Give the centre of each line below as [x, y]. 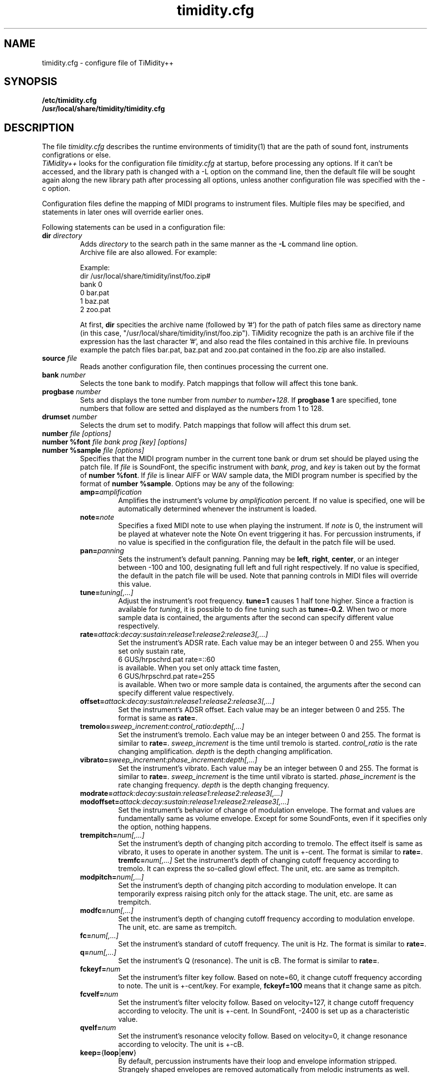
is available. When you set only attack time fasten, [199, 668]
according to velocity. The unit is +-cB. [181, 1044]
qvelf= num [98, 1028]
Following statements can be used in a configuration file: [134, 227]
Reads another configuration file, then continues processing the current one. [204, 367]
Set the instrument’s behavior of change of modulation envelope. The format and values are [267, 810]
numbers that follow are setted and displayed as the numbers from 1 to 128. [202, 409]
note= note [97, 517]
